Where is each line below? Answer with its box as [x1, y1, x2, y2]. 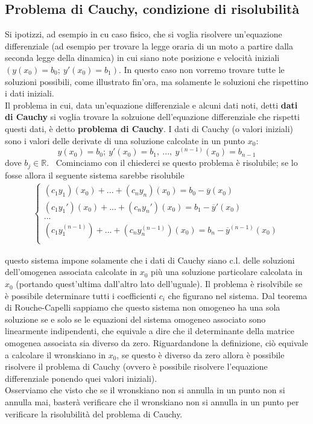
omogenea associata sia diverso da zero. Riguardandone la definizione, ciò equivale [5, 337, 308, 349]
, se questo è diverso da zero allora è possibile [116, 348, 285, 361]
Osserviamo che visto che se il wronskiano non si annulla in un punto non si [5, 384, 285, 396]
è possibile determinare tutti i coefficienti [5, 289, 157, 302]
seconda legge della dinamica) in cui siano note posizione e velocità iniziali [5, 51, 280, 64]
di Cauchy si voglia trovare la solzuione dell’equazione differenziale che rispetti [5, 110, 300, 123]
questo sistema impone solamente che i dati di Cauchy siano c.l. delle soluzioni [5, 253, 295, 266]
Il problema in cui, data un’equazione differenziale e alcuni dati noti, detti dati [5, 98, 298, 111]
